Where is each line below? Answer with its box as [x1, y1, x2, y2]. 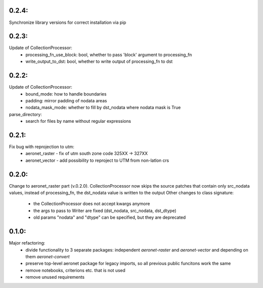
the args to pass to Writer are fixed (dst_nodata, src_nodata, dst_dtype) [33, 208, 177, 213]
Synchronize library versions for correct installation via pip [9, 19, 127, 25]
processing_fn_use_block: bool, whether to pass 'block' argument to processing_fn [25, 52, 192, 58]
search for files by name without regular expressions [25, 118, 131, 124]
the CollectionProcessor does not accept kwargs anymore [33, 201, 150, 207]
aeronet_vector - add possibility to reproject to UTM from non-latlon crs [25, 157, 169, 163]
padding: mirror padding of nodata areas [25, 97, 107, 103]
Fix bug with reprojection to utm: [9, 144, 75, 150]
